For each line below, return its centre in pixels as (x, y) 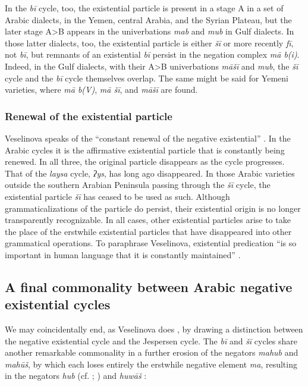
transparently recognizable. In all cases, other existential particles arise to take (148, 220)
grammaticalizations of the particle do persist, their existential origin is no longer (153, 208)
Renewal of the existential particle (89, 116)
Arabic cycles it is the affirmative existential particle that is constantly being (145, 150)
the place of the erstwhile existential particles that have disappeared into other (148, 231)
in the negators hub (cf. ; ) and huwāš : (76, 376)
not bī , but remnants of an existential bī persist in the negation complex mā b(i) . (152, 54)
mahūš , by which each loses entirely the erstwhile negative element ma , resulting (151, 364)
